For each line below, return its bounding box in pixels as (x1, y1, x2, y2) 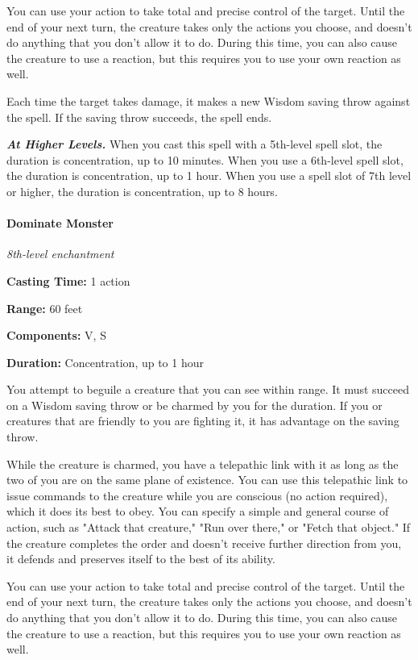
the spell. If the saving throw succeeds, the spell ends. (6, 108, 272, 125)
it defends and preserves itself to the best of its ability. (6, 550, 275, 567)
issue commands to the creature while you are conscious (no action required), (6, 487, 388, 503)
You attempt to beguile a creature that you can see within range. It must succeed (6, 381, 410, 398)
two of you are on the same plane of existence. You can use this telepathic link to (6, 471, 408, 488)
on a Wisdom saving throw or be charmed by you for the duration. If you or (6, 396, 383, 413)
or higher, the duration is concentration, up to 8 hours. (6, 182, 278, 199)
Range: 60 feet (6, 299, 83, 316)
